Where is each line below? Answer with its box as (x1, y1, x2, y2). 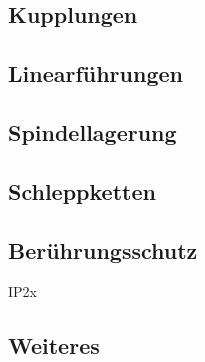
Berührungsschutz (8, 234, 198, 265)
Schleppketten (8, 175, 156, 206)
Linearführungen (8, 58, 183, 89)
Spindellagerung (8, 116, 177, 147)
